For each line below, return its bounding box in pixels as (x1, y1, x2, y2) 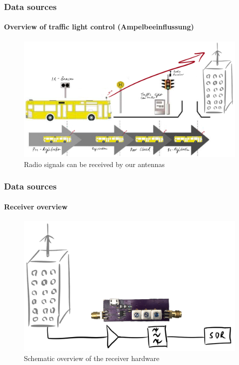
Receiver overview (4, 201, 68, 211)
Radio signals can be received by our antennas (24, 159, 165, 169)
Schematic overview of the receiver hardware (24, 353, 159, 364)
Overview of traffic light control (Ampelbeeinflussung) (4, 21, 194, 32)
